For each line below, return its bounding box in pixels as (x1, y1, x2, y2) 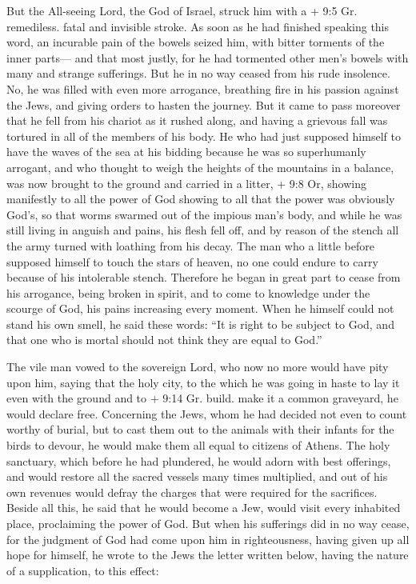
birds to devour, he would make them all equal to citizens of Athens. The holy (6, 437, 390, 454)
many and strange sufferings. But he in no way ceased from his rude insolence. (6, 65, 390, 82)
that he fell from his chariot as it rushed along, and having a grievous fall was (6, 112, 388, 129)
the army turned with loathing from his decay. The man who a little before (6, 237, 374, 254)
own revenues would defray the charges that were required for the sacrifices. (6, 483, 378, 500)
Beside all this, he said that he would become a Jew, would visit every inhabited (6, 499, 401, 516)
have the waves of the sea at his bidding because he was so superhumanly (6, 143, 366, 160)
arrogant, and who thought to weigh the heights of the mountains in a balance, (6, 158, 394, 175)
